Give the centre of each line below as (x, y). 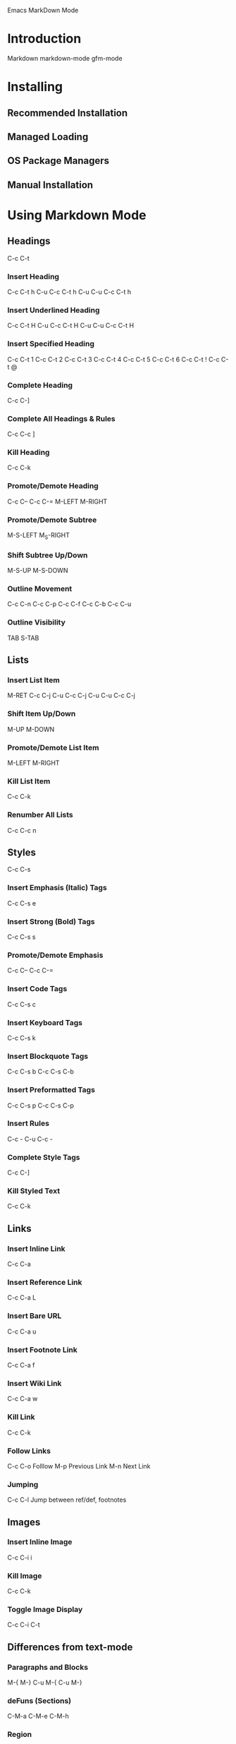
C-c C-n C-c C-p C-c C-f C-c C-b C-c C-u (69, 604)
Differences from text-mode (70, 1647)
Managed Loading (48, 137)
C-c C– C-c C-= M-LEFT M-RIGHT (57, 502)
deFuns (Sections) (39, 1701)
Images (24, 1522)
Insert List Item (33, 680)
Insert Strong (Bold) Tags (51, 921)
